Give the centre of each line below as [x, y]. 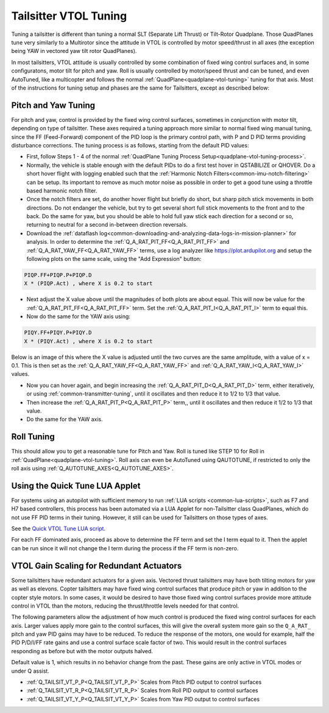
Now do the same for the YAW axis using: [79, 316]
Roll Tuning [33, 437]
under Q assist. [30, 671]
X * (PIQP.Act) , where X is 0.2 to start [88, 284]
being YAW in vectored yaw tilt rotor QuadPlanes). [74, 51]
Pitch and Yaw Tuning [53, 105]
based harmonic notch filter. [62, 190]
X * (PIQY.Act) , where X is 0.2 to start [88, 341]
